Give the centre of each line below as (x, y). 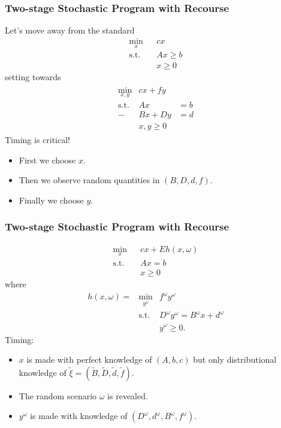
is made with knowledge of (79, 416)
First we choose (47, 160)
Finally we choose (51, 200)
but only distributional (235, 359)
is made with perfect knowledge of (89, 359)
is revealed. (128, 395)
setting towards (33, 77)
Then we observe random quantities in (89, 180)
